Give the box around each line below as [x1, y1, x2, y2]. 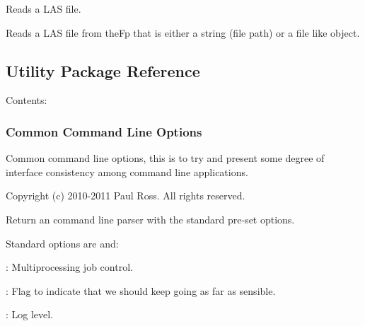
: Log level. [6, 307, 54, 322]
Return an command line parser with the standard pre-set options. [6, 211, 295, 226]
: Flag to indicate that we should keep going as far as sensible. [6, 283, 276, 298]
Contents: [6, 93, 47, 107]
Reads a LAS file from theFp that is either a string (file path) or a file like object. [6, 25, 360, 40]
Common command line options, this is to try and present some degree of [6, 151, 325, 165]
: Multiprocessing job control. [6, 260, 133, 274]
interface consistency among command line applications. [6, 164, 248, 179]
